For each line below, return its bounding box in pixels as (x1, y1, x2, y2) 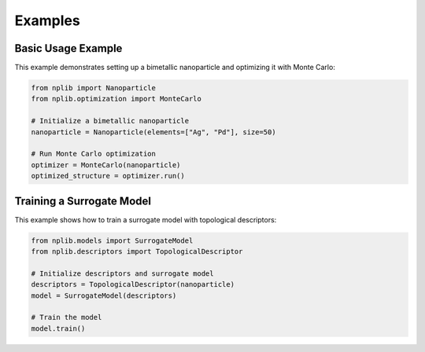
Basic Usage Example (14, 42, 123, 55)
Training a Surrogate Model (14, 194, 151, 207)
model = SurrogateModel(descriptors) (31, 291, 177, 300)
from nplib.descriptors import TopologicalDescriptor (31, 247, 243, 256)
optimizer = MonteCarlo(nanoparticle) (31, 160, 181, 169)
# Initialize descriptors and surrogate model (31, 269, 214, 278)
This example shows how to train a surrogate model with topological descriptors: (14, 214, 277, 224)
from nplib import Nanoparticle (31, 83, 157, 93)
